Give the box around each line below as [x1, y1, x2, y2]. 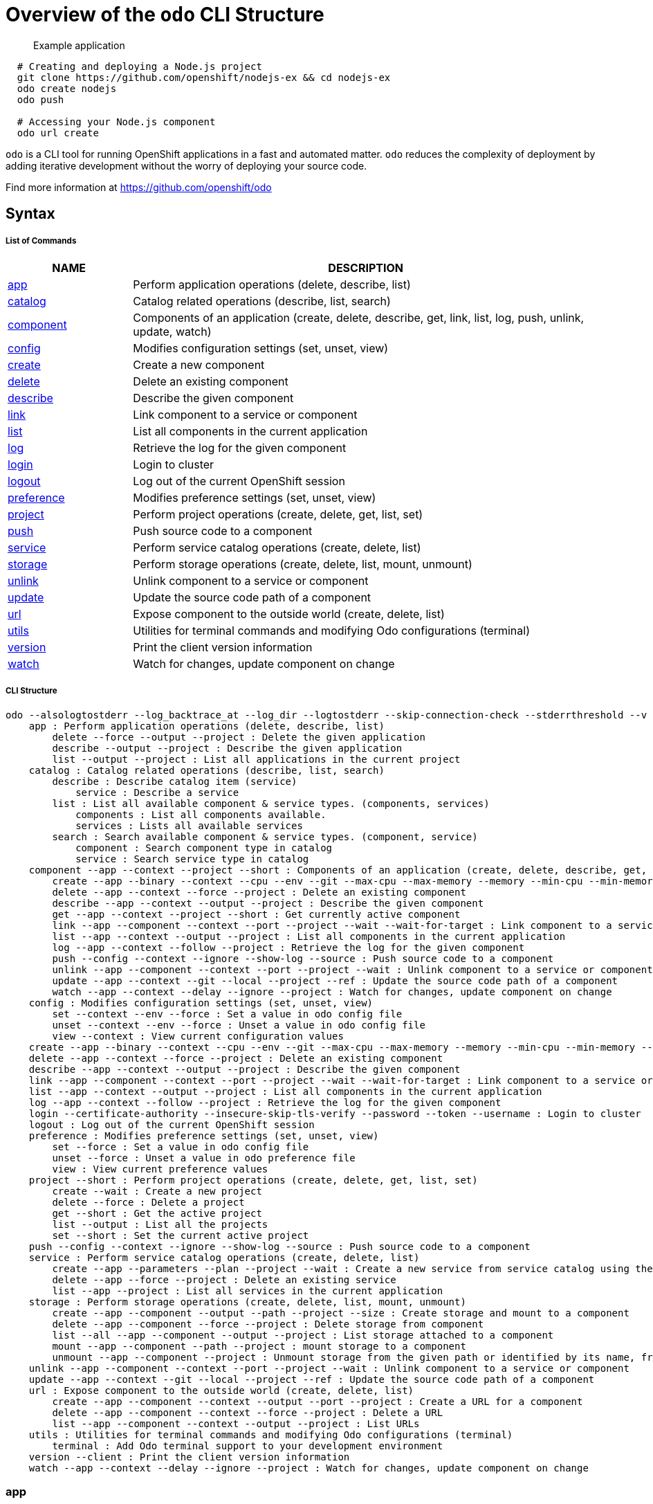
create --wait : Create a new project [52, 1185, 262, 1197]
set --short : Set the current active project [52, 1229, 309, 1241]
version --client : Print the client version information [28, 1451, 350, 1462]
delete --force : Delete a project [52, 1196, 245, 1208]
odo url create [17, 127, 99, 138]
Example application [33, 39, 125, 51]
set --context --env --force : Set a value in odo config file [52, 1008, 403, 1020]
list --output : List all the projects [52, 1218, 268, 1230]
